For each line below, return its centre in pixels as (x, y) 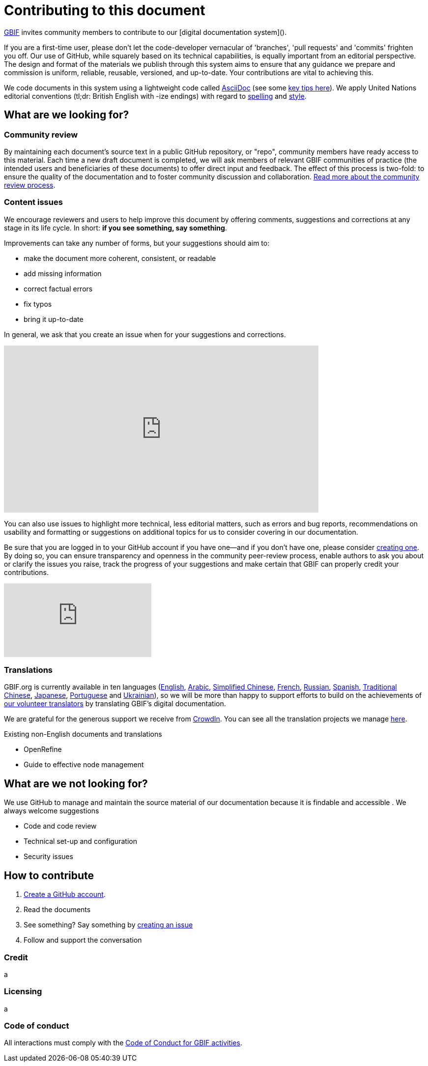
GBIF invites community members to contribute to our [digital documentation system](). (145, 32)
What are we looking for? (67, 115)
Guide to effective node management (84, 765)
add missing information (63, 273)
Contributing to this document (105, 10)
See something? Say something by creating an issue (108, 925)
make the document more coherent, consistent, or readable (120, 258)
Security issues (48, 857)
